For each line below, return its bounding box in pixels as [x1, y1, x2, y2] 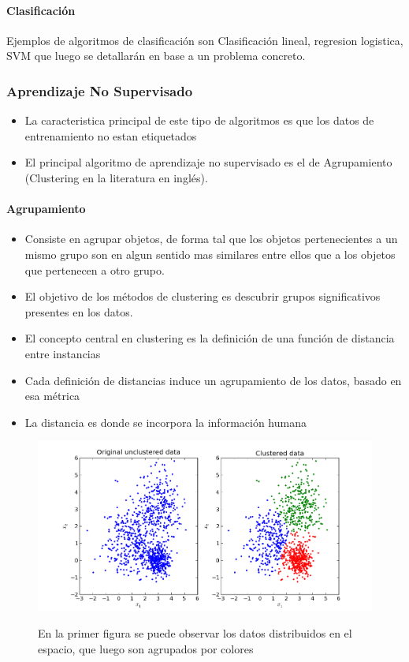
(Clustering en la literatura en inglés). [24, 169, 208, 185]
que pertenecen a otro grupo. [24, 261, 165, 278]
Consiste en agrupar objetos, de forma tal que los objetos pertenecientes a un [24, 230, 398, 247]
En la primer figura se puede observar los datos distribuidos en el [38, 625, 352, 641]
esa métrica [24, 387, 80, 404]
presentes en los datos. [24, 303, 133, 320]
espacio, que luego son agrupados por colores [38, 641, 254, 657]
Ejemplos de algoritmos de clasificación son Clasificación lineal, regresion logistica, [6, 32, 403, 48]
